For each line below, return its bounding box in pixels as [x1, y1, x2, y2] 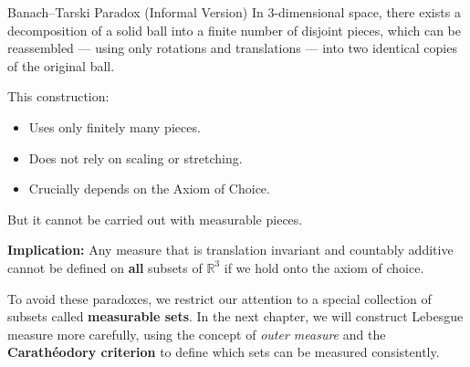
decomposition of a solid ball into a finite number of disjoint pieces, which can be [7, 20, 461, 39]
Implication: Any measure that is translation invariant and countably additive [7, 240, 454, 259]
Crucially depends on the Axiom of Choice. [28, 179, 270, 198]
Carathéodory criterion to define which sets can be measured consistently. [7, 342, 440, 362]
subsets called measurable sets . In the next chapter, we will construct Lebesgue [7, 307, 464, 326]
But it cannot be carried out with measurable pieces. [7, 209, 303, 228]
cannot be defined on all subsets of [7, 257, 203, 277]
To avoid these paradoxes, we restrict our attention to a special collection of [7, 288, 432, 308]
